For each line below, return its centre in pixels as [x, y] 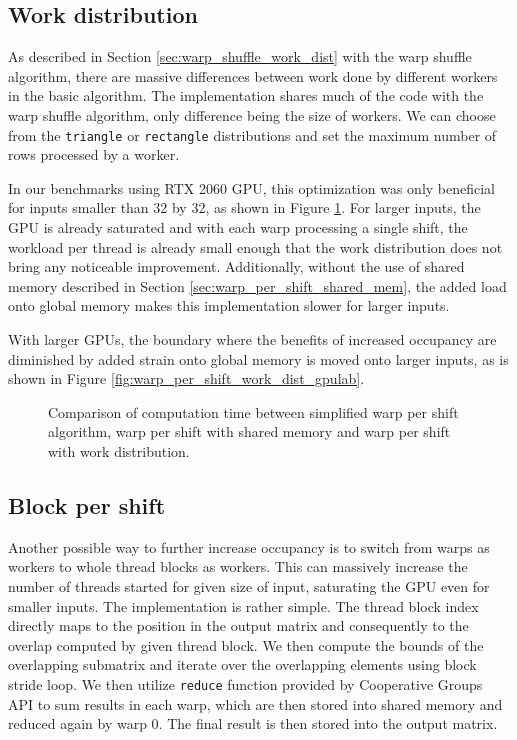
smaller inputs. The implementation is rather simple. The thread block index [243, 605]
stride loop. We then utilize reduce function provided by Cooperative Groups [245, 683]
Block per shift [87, 504]
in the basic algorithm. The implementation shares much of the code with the [246, 95]
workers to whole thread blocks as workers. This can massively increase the [238, 566]
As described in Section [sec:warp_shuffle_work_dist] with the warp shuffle [240, 56]
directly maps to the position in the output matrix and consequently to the [238, 625]
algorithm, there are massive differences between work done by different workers [253, 75]
